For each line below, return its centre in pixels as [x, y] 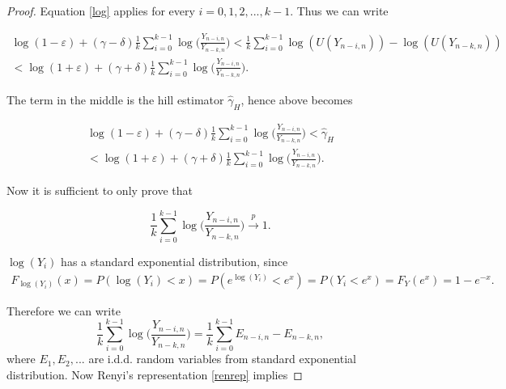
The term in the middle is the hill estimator [115, 100]
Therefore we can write [64, 310]
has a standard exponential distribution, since [174, 261]
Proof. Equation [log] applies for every [101, 11]
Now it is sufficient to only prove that [100, 190]
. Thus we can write [339, 11]
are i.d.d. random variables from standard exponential [222, 359]
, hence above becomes [297, 100]
